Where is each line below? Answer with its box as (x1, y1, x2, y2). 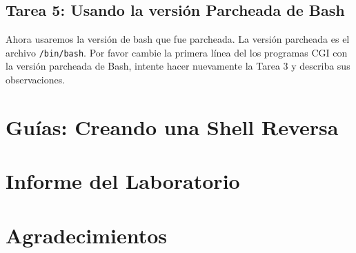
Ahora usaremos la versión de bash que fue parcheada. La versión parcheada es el (6, 32, 350, 46)
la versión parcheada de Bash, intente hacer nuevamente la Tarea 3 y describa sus (6, 59, 350, 73)
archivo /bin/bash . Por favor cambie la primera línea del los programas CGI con (6, 45, 348, 59)
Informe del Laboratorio (6, 167, 240, 195)
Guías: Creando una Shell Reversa (6, 112, 339, 141)
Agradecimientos (6, 221, 168, 249)
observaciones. (6, 72, 66, 87)
